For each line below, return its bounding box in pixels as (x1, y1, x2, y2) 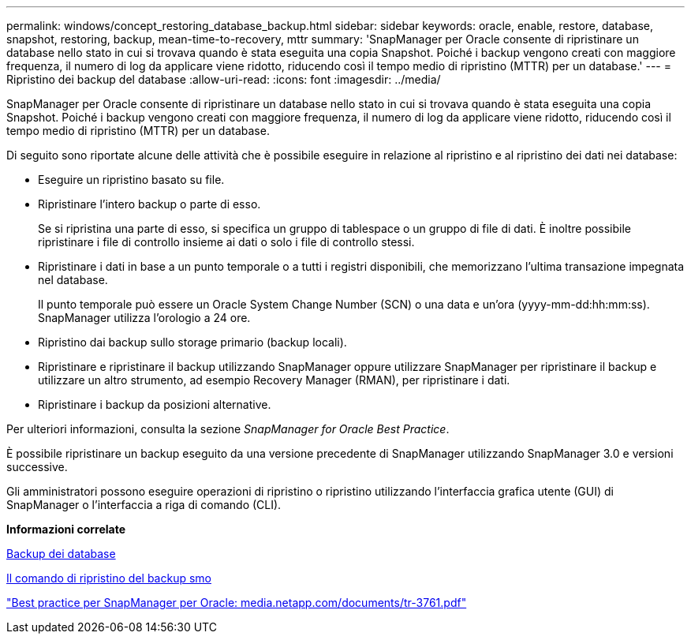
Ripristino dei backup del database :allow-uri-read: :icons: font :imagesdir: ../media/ (6, 73, 441, 86)
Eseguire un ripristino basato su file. (38, 173, 225, 186)
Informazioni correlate (6, 522, 126, 536)
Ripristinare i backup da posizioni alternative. (38, 398, 271, 411)
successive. (6, 460, 68, 473)
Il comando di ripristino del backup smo (6, 571, 211, 585)
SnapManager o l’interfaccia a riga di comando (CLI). (6, 498, 282, 511)
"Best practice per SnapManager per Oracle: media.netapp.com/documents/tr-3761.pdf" (6, 596, 467, 609)
